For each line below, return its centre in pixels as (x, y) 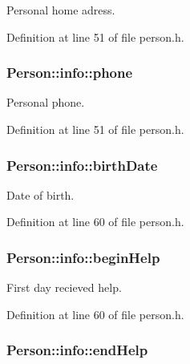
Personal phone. (46, 102)
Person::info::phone (70, 73)
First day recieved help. (64, 287)
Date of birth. (40, 194)
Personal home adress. (61, 10)
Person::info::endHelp (77, 350)
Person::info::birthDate (82, 165)
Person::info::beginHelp (83, 257)
